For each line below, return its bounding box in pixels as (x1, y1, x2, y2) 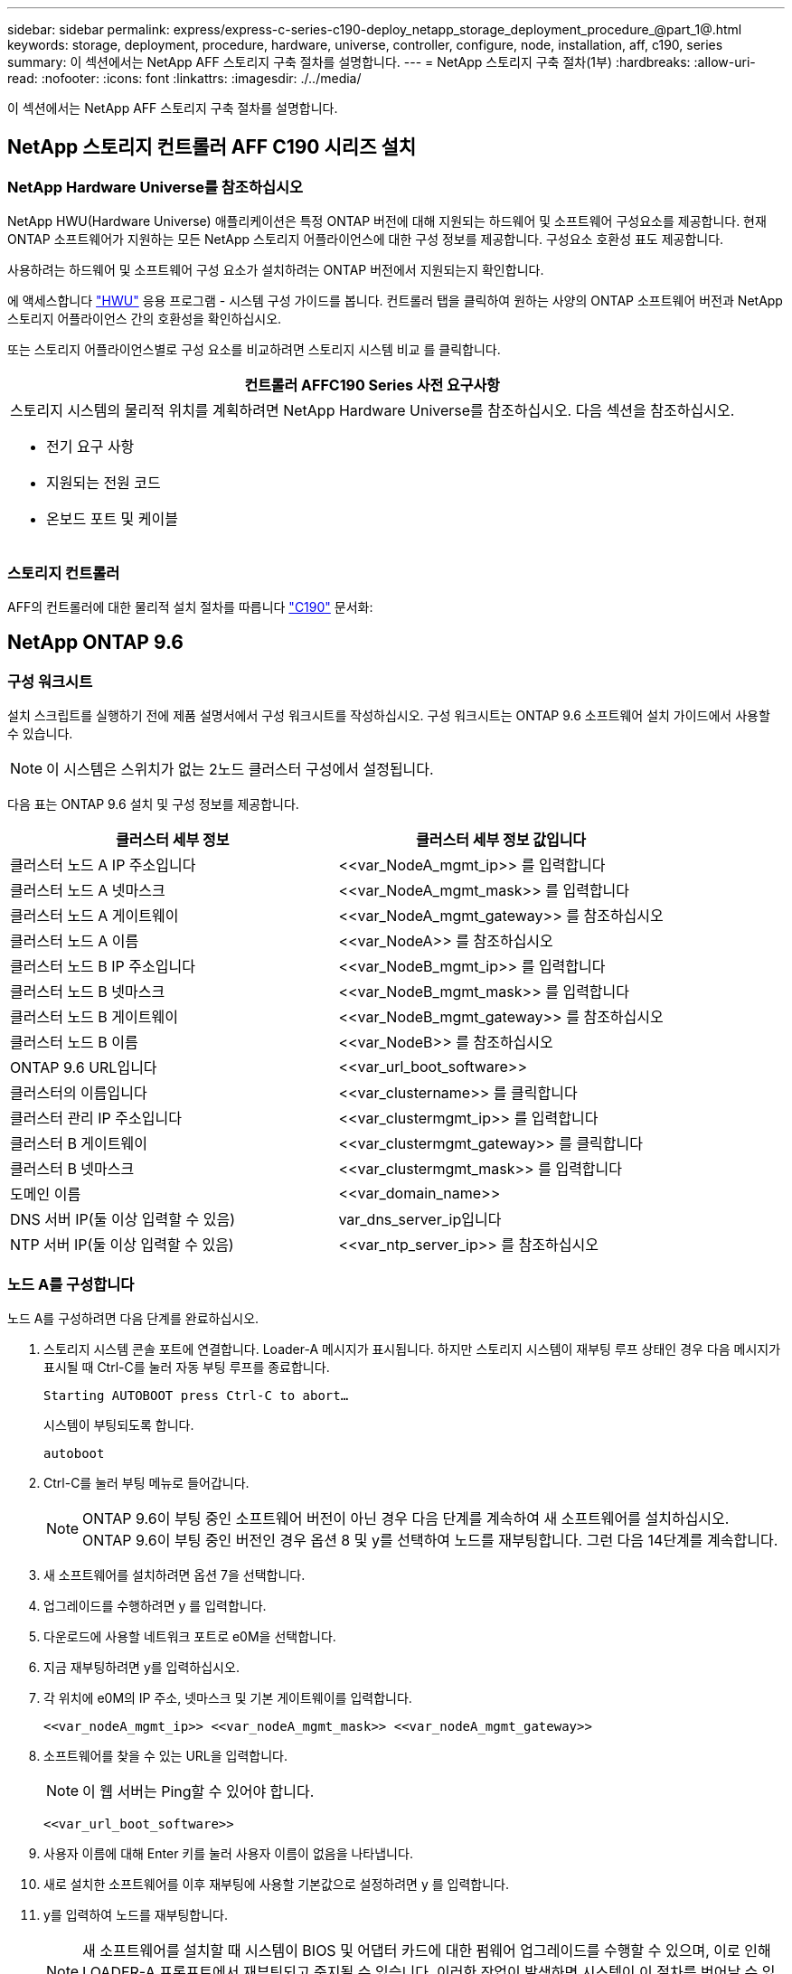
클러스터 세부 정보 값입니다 (416, 831, 587, 850)
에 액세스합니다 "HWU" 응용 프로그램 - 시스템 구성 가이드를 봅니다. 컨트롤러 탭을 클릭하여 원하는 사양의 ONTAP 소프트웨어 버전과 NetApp (7, 293, 783, 309)
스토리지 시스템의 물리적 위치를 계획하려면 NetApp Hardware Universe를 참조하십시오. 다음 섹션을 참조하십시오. (10, 401, 735, 420)
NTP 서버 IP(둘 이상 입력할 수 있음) (10, 1236, 234, 1255)
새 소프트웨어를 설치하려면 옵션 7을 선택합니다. (43, 1566, 306, 1583)
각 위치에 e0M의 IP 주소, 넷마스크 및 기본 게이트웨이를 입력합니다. (43, 1689, 412, 1706)
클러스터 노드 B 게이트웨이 (10, 1008, 178, 1027)
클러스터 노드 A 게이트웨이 (10, 907, 179, 926)
